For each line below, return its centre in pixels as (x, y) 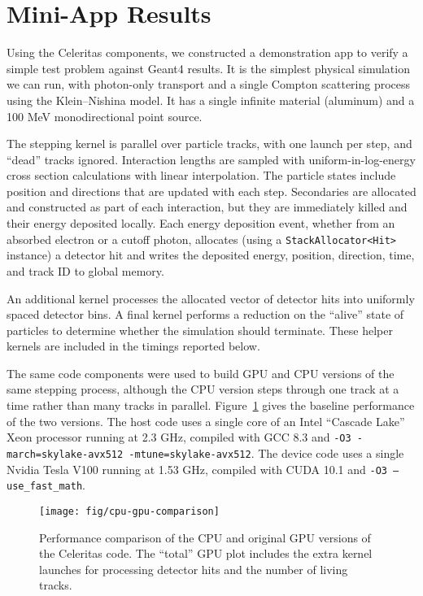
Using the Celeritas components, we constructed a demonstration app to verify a (207, 52)
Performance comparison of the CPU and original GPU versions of (205, 537)
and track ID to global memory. (85, 270)
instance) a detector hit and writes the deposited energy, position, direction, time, (211, 255)
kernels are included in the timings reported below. (133, 346)
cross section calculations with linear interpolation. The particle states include (201, 175)
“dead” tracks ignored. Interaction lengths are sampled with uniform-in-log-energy (211, 159)
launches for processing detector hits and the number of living (194, 569)
